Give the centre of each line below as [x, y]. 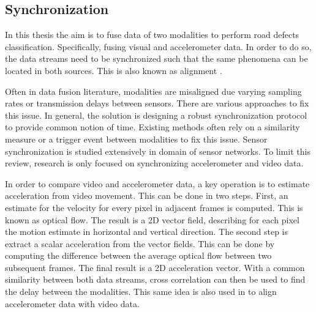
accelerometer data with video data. [72, 303]
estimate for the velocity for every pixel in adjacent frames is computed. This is [154, 207]
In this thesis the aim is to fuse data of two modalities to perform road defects [152, 35]
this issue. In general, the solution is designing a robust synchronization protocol [156, 115]
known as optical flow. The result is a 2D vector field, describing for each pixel [152, 219]
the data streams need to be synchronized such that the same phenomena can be [156, 58]
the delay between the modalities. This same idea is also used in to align [141, 292]
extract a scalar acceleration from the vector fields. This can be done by [140, 243]
